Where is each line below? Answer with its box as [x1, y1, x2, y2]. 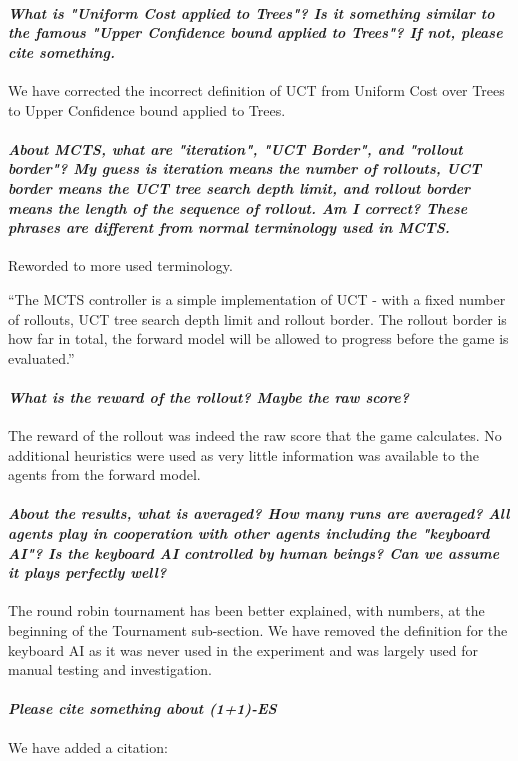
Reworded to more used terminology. [8, 255, 233, 276]
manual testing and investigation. [8, 659, 212, 680]
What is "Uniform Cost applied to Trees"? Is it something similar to [8, 2, 495, 23]
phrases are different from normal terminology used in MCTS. [8, 217, 450, 238]
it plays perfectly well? [8, 562, 167, 583]
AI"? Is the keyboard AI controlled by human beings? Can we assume [8, 542, 500, 563]
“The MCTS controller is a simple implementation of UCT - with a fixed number [8, 288, 506, 309]
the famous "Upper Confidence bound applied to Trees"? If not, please [8, 22, 503, 43]
